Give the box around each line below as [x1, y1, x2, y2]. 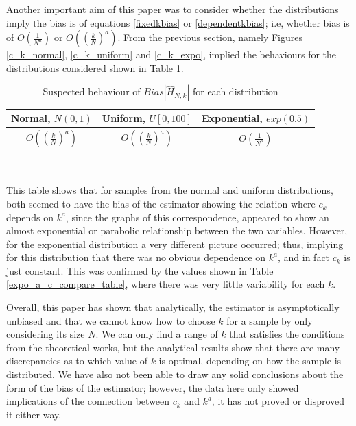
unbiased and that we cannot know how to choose [6, 313, 215, 327]
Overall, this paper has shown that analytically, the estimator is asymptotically [6, 300, 340, 314]
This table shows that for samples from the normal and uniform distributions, [6, 183, 333, 197]
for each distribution [192, 84, 278, 99]
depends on [6, 210, 54, 224]
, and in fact [278, 250, 330, 264]
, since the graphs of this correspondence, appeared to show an [65, 210, 329, 224]
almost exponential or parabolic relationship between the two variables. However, [6, 223, 348, 238]
